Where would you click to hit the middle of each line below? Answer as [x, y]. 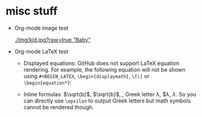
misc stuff [32, 11]
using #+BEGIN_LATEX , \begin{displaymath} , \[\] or [86, 76]
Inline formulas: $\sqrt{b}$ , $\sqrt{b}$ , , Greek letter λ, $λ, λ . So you [110, 94]
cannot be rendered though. [59, 107]
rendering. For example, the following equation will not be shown [104, 69]
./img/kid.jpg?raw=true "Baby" [52, 39]
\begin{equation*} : [48, 82]
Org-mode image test [41, 28]
